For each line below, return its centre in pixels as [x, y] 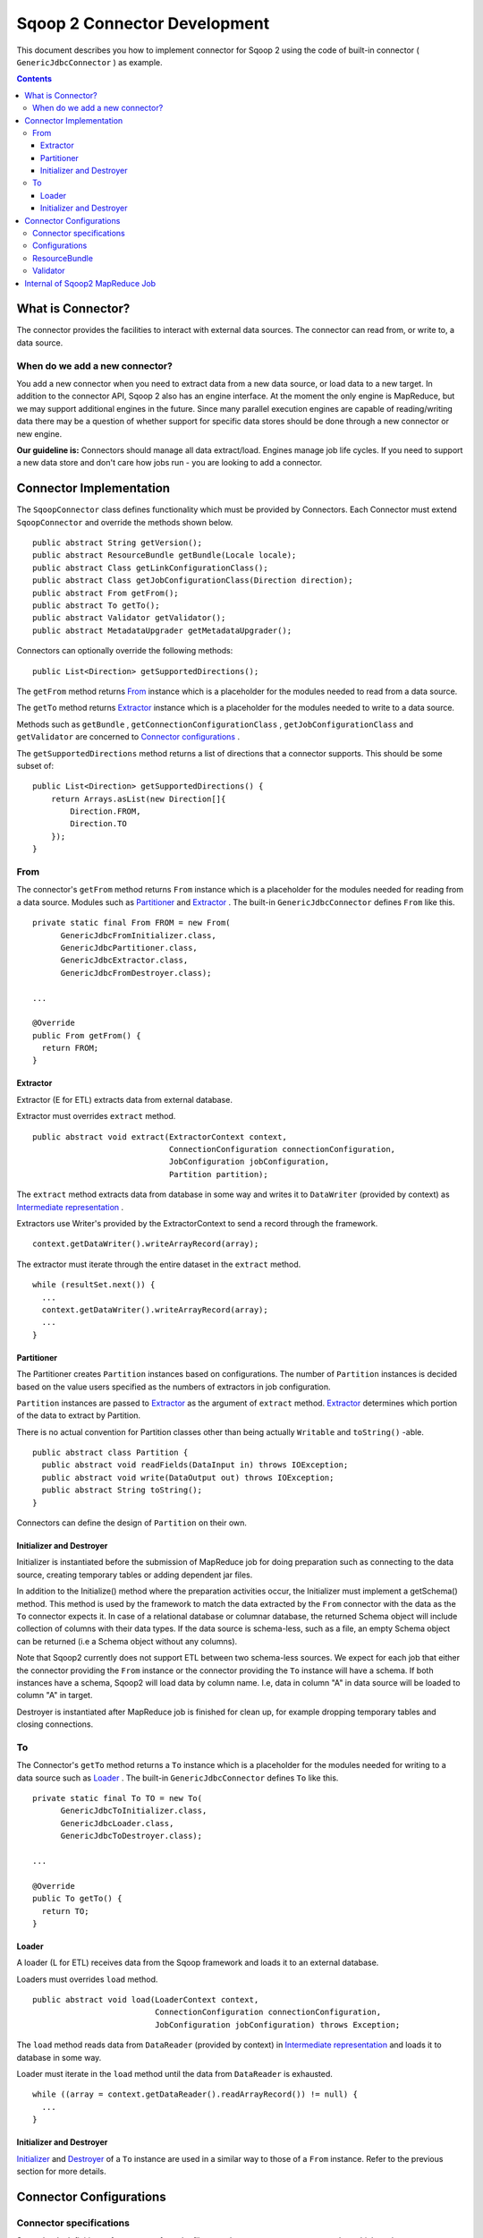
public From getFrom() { [87, 1035]
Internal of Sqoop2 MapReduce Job [90, 283]
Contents [34, 79]
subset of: [35, 765]
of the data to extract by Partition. [79, 1415]
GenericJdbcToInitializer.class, [134, 1811]
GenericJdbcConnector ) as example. [89, 62]
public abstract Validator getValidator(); [129, 618]
